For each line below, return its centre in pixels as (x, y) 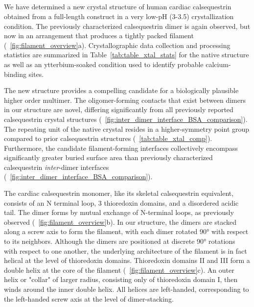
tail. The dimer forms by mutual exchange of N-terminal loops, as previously (119, 212)
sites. (36, 74)
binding (15, 74)
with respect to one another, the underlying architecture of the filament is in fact (126, 250)
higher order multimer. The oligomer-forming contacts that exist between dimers (125, 100)
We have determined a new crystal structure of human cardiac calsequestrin (118, 7)
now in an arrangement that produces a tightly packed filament (99, 35)
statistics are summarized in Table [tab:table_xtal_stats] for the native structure (127, 55)
